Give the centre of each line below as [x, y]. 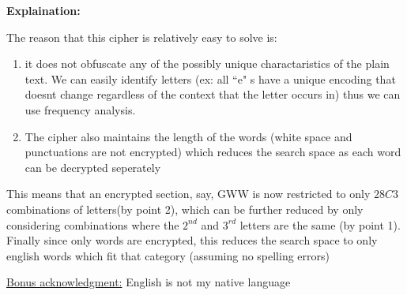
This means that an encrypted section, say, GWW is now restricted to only [188, 194]
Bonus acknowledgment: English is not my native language [149, 282]
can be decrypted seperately [93, 167]
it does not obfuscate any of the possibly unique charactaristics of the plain [207, 63]
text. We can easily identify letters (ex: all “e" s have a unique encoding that [210, 78]
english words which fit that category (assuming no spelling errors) [168, 255]
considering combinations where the [93, 224]
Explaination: [43, 10]
